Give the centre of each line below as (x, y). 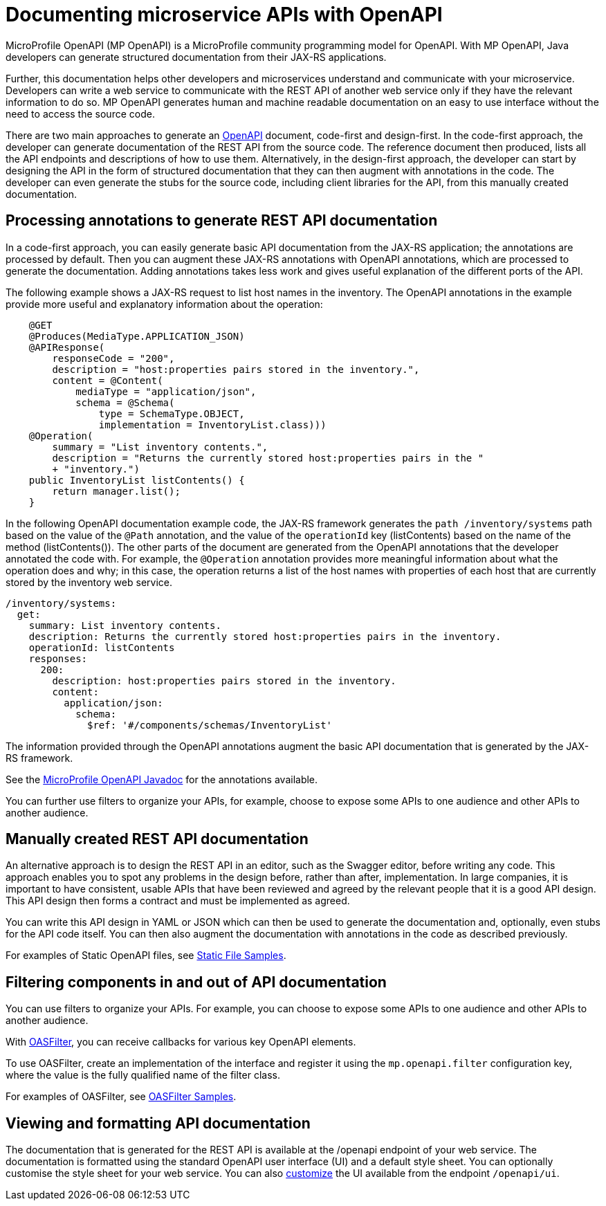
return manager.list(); (116, 491)
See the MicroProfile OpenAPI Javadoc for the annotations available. (162, 779)
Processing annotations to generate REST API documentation (222, 221)
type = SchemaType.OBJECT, (172, 413)
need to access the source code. (80, 113)
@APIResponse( (67, 347)
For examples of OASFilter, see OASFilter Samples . (121, 1097)
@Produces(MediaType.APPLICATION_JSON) (137, 336)
